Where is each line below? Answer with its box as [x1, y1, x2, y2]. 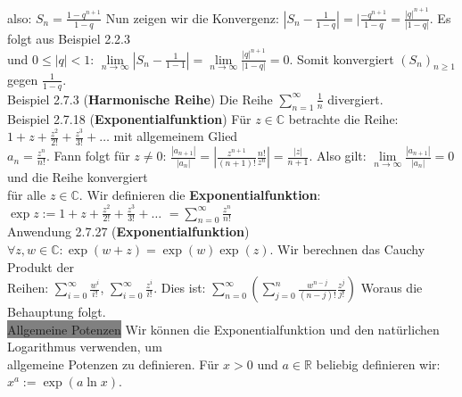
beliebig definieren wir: [316, 354, 441, 373]
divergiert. [327, 89, 384, 108]
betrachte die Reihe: [288, 109, 399, 128]
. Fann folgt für [46, 146, 130, 165]
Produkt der [7, 257, 74, 276]
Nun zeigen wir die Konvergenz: [105, 8, 279, 27]
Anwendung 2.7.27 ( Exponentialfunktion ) [7, 222, 250, 241]
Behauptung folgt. [7, 302, 106, 321]
